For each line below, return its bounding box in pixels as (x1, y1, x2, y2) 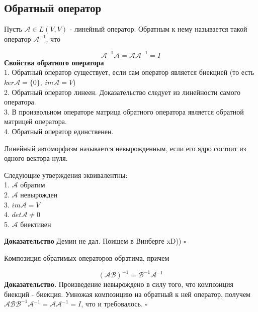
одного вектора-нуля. (4, 153, 68, 163)
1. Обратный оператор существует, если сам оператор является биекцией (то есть (4, 67, 254, 77)
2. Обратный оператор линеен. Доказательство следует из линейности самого (4, 86, 241, 97)
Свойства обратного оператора (4, 57, 104, 67)
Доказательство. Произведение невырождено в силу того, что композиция (4, 279, 233, 289)
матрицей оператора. (4, 116, 67, 127)
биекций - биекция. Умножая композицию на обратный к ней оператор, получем (4, 288, 250, 299)
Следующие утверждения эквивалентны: (4, 169, 128, 180)
